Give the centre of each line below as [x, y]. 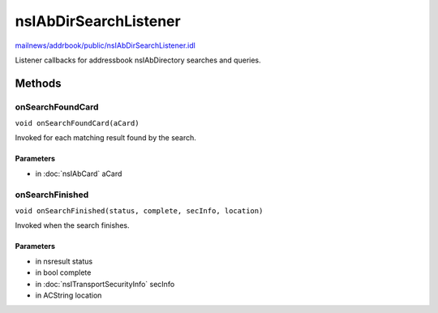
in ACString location [69, 295]
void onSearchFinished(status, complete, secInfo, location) [139, 211]
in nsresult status [64, 261]
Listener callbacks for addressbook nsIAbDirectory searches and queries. [138, 60]
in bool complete [63, 272]
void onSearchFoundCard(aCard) [77, 123]
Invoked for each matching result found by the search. [105, 138]
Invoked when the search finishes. [72, 225]
